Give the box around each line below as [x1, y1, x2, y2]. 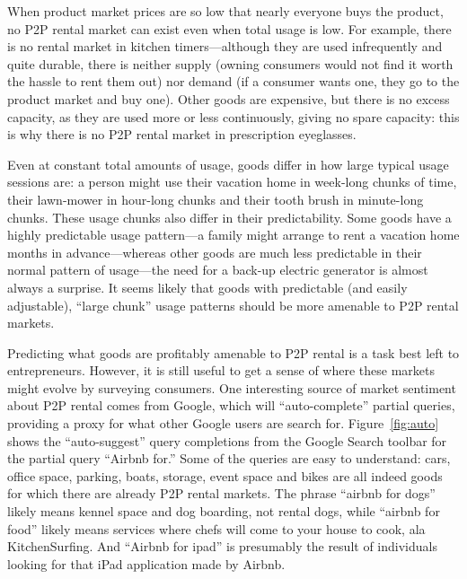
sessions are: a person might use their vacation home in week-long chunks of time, [7, 172, 457, 191]
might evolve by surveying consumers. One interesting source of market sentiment [7, 378, 456, 397]
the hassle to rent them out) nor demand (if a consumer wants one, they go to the [7, 72, 460, 91]
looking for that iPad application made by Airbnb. [7, 554, 286, 573]
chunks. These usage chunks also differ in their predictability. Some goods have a [7, 207, 452, 226]
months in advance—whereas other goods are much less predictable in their [7, 242, 422, 261]
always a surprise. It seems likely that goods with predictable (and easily [7, 277, 408, 296]
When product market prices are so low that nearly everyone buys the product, [7, 2, 444, 20]
